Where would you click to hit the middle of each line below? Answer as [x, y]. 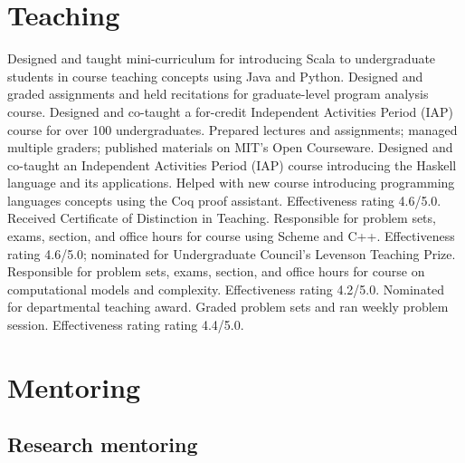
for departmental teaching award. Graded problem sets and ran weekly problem [228, 307]
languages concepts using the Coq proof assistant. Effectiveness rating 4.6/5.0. [224, 200]
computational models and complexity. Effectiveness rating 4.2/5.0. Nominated [226, 289]
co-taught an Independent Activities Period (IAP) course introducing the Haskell [232, 164]
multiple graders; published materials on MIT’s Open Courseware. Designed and [230, 147]
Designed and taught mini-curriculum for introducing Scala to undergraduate [222, 58]
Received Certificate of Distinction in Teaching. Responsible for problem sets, [222, 218]
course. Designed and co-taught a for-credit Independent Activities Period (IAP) [230, 111]
